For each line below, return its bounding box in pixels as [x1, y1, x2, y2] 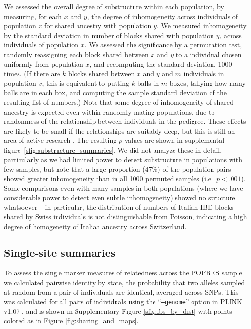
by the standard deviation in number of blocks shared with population [4, 30, 214, 40]
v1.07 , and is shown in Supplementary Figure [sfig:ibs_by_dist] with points [4, 306, 232, 316]
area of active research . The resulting [4, 135, 117, 145]
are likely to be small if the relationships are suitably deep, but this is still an [4, 125, 235, 135]
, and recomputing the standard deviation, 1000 [89, 58, 232, 69]
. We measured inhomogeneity [156, 20, 247, 31]
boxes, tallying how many [169, 77, 246, 88]
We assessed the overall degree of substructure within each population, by [4, 1, 224, 11]
